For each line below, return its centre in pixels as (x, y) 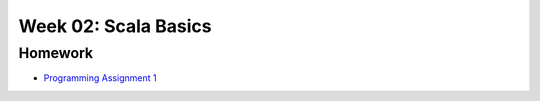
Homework (56, 53)
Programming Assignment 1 (100, 78)
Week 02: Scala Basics (115, 26)
